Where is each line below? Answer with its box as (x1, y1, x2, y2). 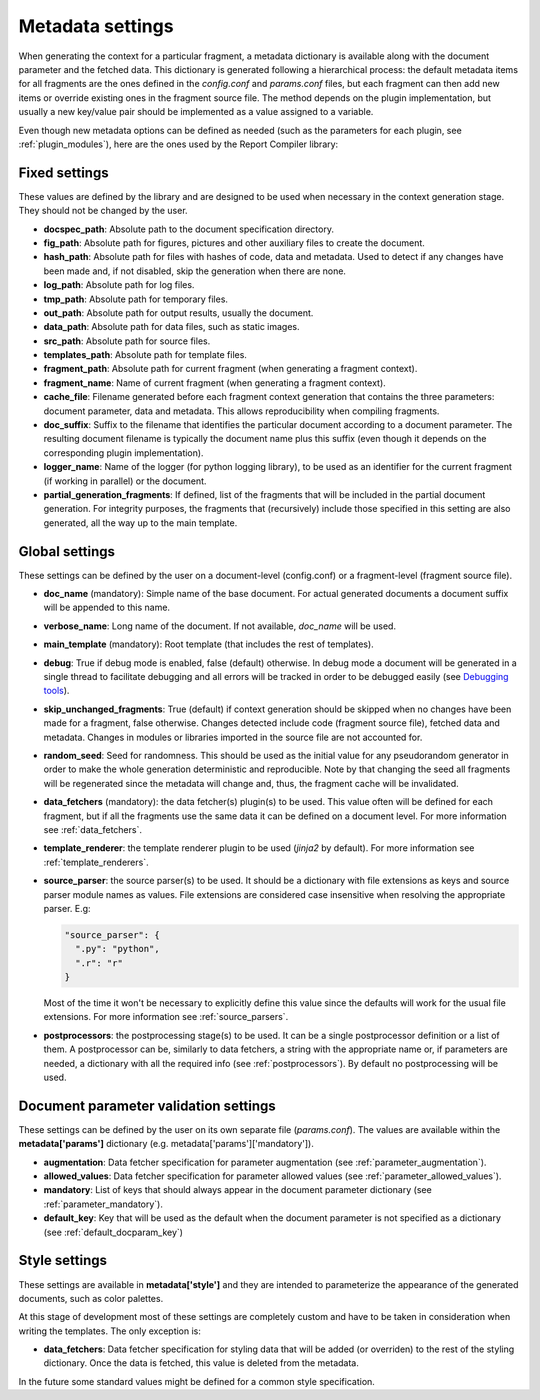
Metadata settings (18, 15, 174, 37)
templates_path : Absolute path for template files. (43, 349, 247, 361)
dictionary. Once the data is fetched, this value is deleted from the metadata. (43, 1357, 359, 1369)
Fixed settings (18, 164, 109, 181)
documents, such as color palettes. (18, 1292, 164, 1304)
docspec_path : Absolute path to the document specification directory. (43, 223, 335, 235)
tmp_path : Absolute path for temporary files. (43, 293, 229, 305)
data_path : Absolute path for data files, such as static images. (43, 321, 300, 333)
